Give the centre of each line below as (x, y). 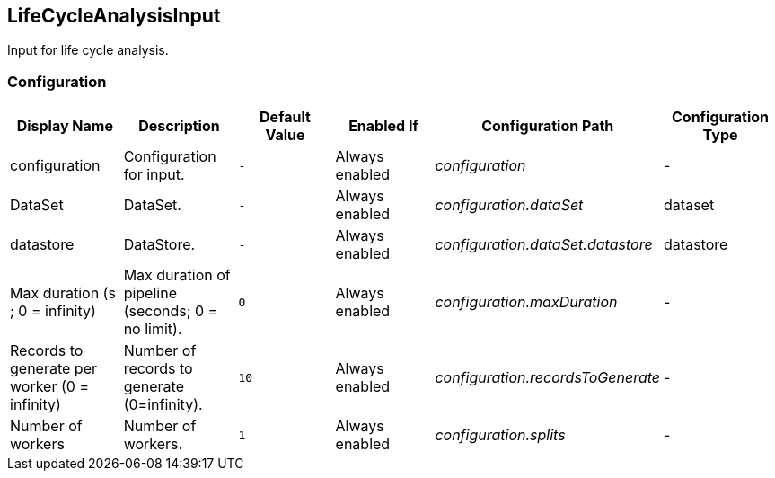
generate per (53, 369)
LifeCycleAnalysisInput (114, 16)
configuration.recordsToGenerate (548, 378)
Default (285, 117)
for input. (154, 175)
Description (179, 126)
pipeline (150, 293)
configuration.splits (500, 435)
